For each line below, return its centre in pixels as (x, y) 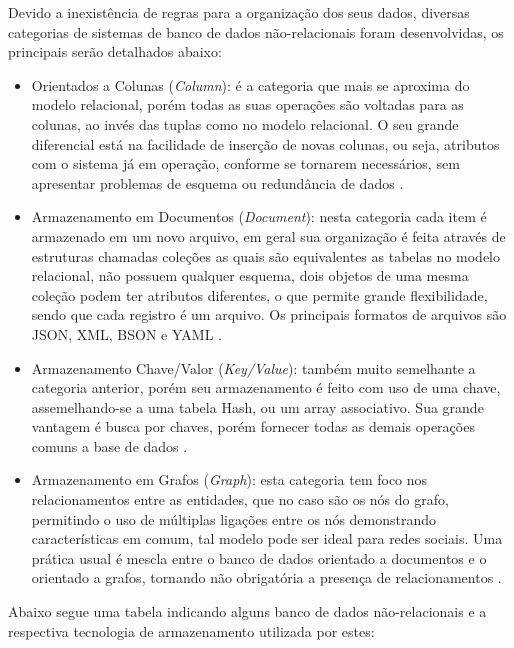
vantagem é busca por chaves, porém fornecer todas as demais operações (253, 426)
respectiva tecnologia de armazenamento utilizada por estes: (191, 630)
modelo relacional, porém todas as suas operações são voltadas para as (247, 104)
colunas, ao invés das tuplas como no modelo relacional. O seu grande (245, 123)
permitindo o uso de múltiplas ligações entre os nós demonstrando (234, 518)
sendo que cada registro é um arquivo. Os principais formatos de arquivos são (269, 314)
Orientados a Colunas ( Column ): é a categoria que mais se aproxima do (250, 84)
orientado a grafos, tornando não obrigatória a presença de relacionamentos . (266, 577)
